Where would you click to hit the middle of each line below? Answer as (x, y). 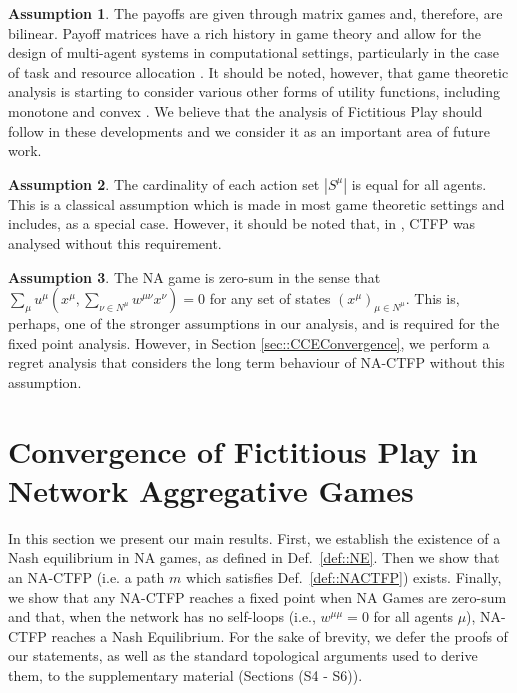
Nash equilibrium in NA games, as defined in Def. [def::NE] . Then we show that (254, 557)
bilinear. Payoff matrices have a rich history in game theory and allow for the (245, 32)
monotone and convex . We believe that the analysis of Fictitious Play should (245, 110)
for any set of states (270, 298)
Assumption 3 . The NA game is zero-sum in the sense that (194, 276)
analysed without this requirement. (115, 242)
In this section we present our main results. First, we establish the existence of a (254, 537)
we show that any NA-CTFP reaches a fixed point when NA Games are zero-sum (257, 596)
